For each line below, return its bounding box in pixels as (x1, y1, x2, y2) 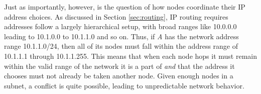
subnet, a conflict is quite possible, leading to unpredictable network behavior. (4, 80, 244, 90)
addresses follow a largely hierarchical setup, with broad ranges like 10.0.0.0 (4, 21, 237, 32)
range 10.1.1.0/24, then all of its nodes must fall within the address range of (4, 41, 238, 51)
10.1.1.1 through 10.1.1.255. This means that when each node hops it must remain (4, 50, 257, 61)
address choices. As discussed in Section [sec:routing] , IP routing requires (4, 11, 228, 22)
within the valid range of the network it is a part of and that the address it (4, 60, 235, 71)
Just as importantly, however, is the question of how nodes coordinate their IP (4, 2, 245, 12)
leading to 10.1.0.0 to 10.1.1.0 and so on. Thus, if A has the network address (4, 31, 239, 41)
